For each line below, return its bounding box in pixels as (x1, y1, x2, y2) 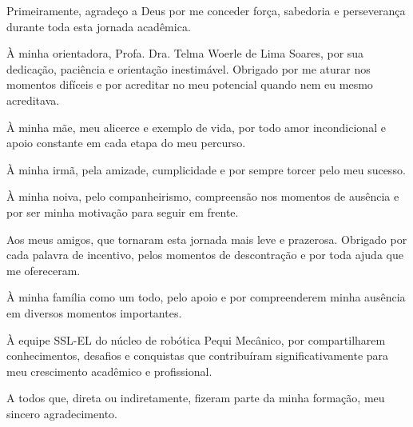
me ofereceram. (6, 261, 81, 278)
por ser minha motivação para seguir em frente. (6, 203, 239, 220)
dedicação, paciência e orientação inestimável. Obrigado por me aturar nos (6, 60, 371, 77)
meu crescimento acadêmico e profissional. (6, 362, 212, 379)
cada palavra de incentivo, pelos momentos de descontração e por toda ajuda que (6, 246, 403, 263)
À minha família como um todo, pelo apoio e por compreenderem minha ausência (6, 289, 406, 305)
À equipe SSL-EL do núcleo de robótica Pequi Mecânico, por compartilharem (6, 331, 386, 348)
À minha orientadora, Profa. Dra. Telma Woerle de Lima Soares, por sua (6, 45, 364, 62)
